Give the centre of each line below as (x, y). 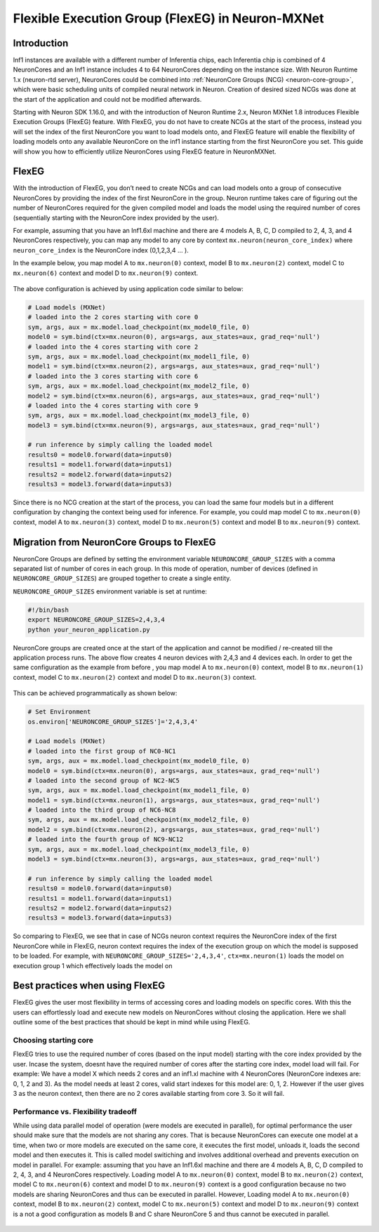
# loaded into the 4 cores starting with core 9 (113, 406)
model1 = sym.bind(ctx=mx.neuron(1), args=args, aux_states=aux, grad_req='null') (174, 800)
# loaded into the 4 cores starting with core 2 (113, 347)
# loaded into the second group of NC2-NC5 (104, 780)
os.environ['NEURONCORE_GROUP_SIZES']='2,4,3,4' (113, 722)
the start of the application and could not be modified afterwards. (107, 99)
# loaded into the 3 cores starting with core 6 (113, 376)
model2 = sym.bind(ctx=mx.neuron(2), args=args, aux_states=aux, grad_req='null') (174, 829)
